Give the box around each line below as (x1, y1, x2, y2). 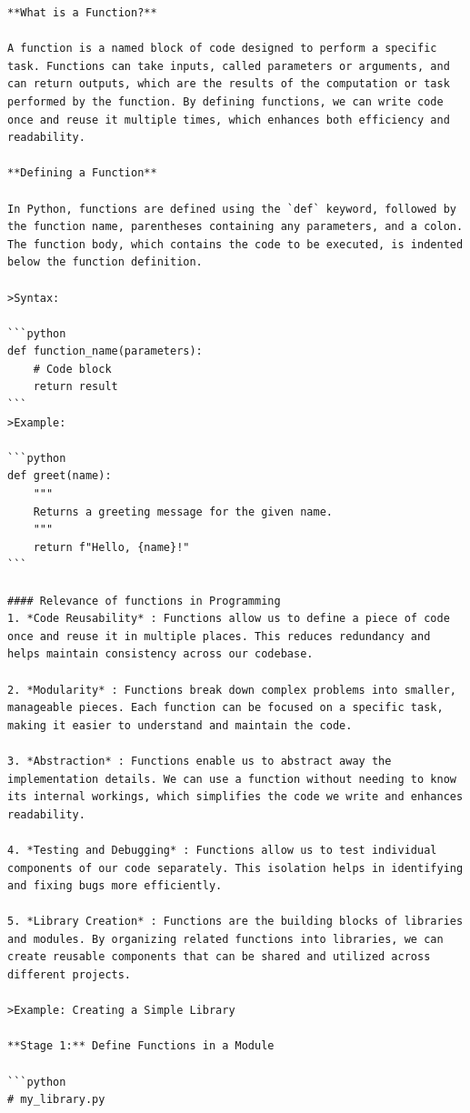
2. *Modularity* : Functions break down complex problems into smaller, (7, 683, 456, 697)
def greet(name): (7, 469, 112, 483)
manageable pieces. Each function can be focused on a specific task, (7, 701, 444, 715)
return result (33, 380, 118, 394)
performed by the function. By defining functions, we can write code (7, 95, 444, 108)
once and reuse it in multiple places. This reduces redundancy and (7, 629, 431, 643)
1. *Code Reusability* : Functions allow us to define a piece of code (7, 612, 450, 626)
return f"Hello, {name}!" (33, 540, 190, 554)
